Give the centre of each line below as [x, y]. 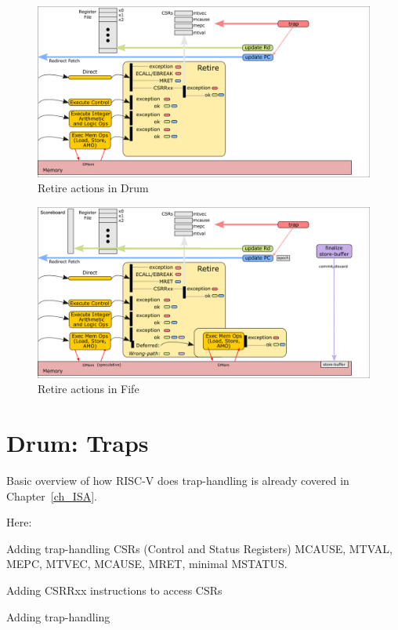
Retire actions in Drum [93, 188]
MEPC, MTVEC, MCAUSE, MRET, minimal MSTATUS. [147, 564]
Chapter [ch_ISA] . [52, 495]
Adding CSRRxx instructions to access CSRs [114, 590]
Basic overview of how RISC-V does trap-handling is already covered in [178, 481]
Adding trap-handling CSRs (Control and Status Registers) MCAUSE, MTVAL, [199, 548]
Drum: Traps [78, 443]
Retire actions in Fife [89, 389]
